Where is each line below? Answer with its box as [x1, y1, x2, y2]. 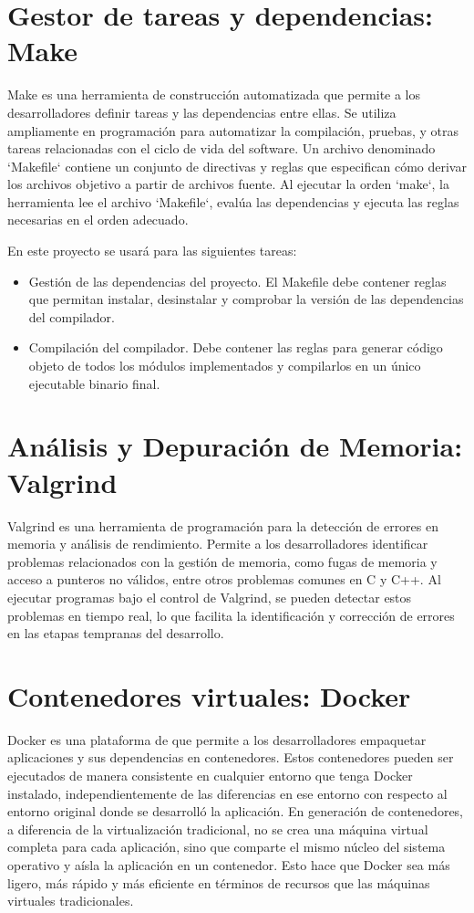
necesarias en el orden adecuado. [7, 210, 189, 229]
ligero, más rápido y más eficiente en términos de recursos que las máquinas [7, 873, 430, 892]
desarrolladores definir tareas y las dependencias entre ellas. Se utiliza [7, 102, 397, 121]
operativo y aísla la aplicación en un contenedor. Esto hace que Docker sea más [7, 855, 450, 874]
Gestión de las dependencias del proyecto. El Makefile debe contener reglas [28, 271, 447, 290]
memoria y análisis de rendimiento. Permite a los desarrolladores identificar [7, 534, 428, 553]
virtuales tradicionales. [7, 891, 134, 910]
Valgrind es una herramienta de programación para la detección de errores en [7, 516, 439, 535]
